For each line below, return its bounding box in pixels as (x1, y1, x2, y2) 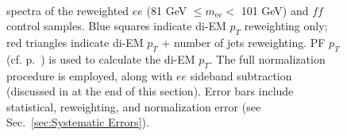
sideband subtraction (190, 67, 292, 84)
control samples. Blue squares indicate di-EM (6, 17, 226, 34)
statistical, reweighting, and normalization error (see (6, 98, 261, 115)
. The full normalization (209, 50, 326, 67)
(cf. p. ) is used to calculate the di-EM (6, 50, 195, 67)
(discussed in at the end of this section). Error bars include (6, 83, 294, 99)
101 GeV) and (241, 2, 309, 18)
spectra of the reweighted (6, 2, 129, 18)
